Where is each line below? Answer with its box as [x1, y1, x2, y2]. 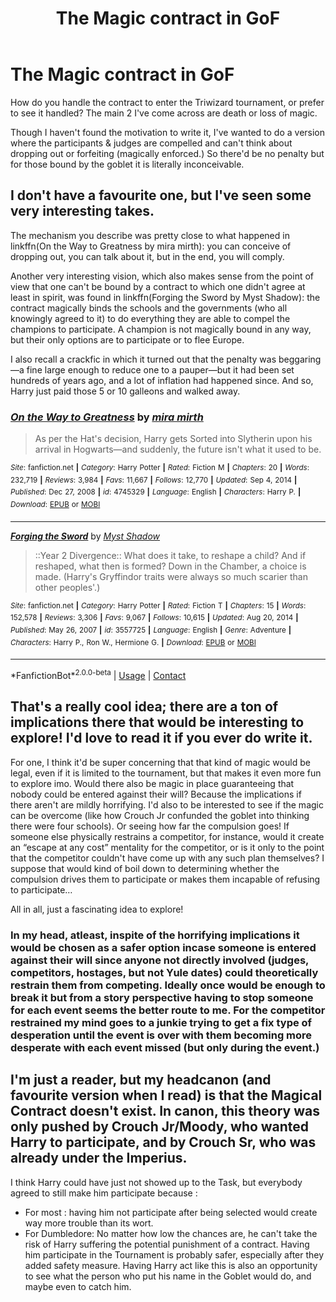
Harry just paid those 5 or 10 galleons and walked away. [10, 385, 241, 397]
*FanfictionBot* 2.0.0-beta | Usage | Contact [10, 668, 187, 681]
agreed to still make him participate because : [10, 1187, 198, 1199]
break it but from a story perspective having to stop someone [10, 990, 314, 1004]
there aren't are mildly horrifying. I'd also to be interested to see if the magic [10, 798, 324, 811]
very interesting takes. [10, 203, 155, 220]
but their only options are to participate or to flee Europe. [10, 333, 245, 346]
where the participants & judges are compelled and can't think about [10, 137, 293, 149]
